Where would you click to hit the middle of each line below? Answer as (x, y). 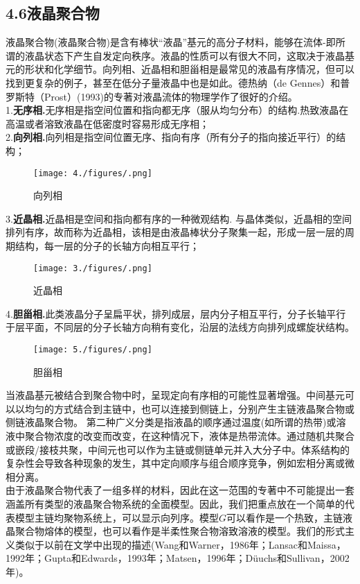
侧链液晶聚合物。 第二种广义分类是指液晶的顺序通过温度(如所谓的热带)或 (171, 422)
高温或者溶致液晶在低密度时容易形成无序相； (107, 123)
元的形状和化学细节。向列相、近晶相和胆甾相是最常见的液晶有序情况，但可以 (180, 69)
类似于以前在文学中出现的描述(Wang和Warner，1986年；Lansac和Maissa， (180, 544)
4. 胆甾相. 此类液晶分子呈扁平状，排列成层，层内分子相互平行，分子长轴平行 (176, 313)
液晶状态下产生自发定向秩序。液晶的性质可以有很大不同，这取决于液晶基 (189, 55)
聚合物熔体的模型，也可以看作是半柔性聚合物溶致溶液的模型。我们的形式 (180, 531)
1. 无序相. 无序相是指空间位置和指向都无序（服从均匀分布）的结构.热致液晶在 (177, 110)
